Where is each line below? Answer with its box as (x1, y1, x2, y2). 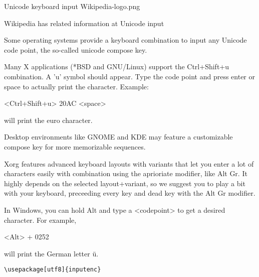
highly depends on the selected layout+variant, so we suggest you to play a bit (4, 178, 245, 188)
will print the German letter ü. (4, 248, 99, 258)
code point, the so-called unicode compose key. (4, 44, 147, 55)
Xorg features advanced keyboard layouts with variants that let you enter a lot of (4, 158, 254, 169)
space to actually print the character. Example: (4, 81, 149, 91)
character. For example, (4, 214, 77, 225)
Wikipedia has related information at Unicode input (4, 18, 164, 28)
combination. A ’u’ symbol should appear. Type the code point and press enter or (4, 71, 255, 81)
